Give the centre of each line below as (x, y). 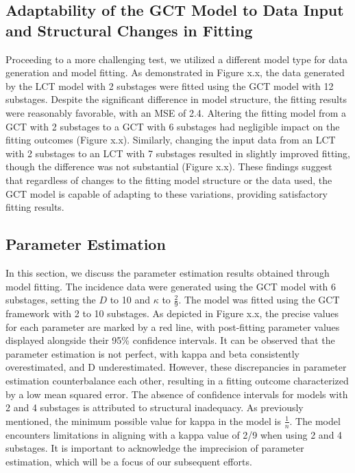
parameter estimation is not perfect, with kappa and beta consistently (152, 353)
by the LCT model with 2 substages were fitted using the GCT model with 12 (170, 85)
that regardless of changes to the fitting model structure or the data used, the (169, 180)
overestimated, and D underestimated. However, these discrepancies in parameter (176, 367)
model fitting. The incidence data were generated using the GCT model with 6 (171, 286)
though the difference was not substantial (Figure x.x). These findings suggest (169, 166)
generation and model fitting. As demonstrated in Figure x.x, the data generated (175, 72)
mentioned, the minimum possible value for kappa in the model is (143, 420)
